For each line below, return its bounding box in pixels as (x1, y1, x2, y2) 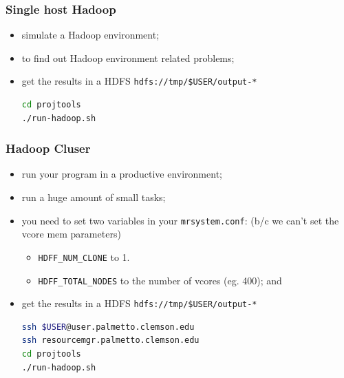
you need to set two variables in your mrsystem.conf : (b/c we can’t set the (21, 213, 339, 227)
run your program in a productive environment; (21, 167, 222, 181)
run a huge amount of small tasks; (21, 190, 166, 204)
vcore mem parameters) (21, 227, 121, 241)
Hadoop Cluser (6, 140, 91, 157)
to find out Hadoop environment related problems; (21, 50, 235, 65)
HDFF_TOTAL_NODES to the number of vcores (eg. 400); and (38, 273, 282, 287)
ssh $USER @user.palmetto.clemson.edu (21, 322, 195, 332)
